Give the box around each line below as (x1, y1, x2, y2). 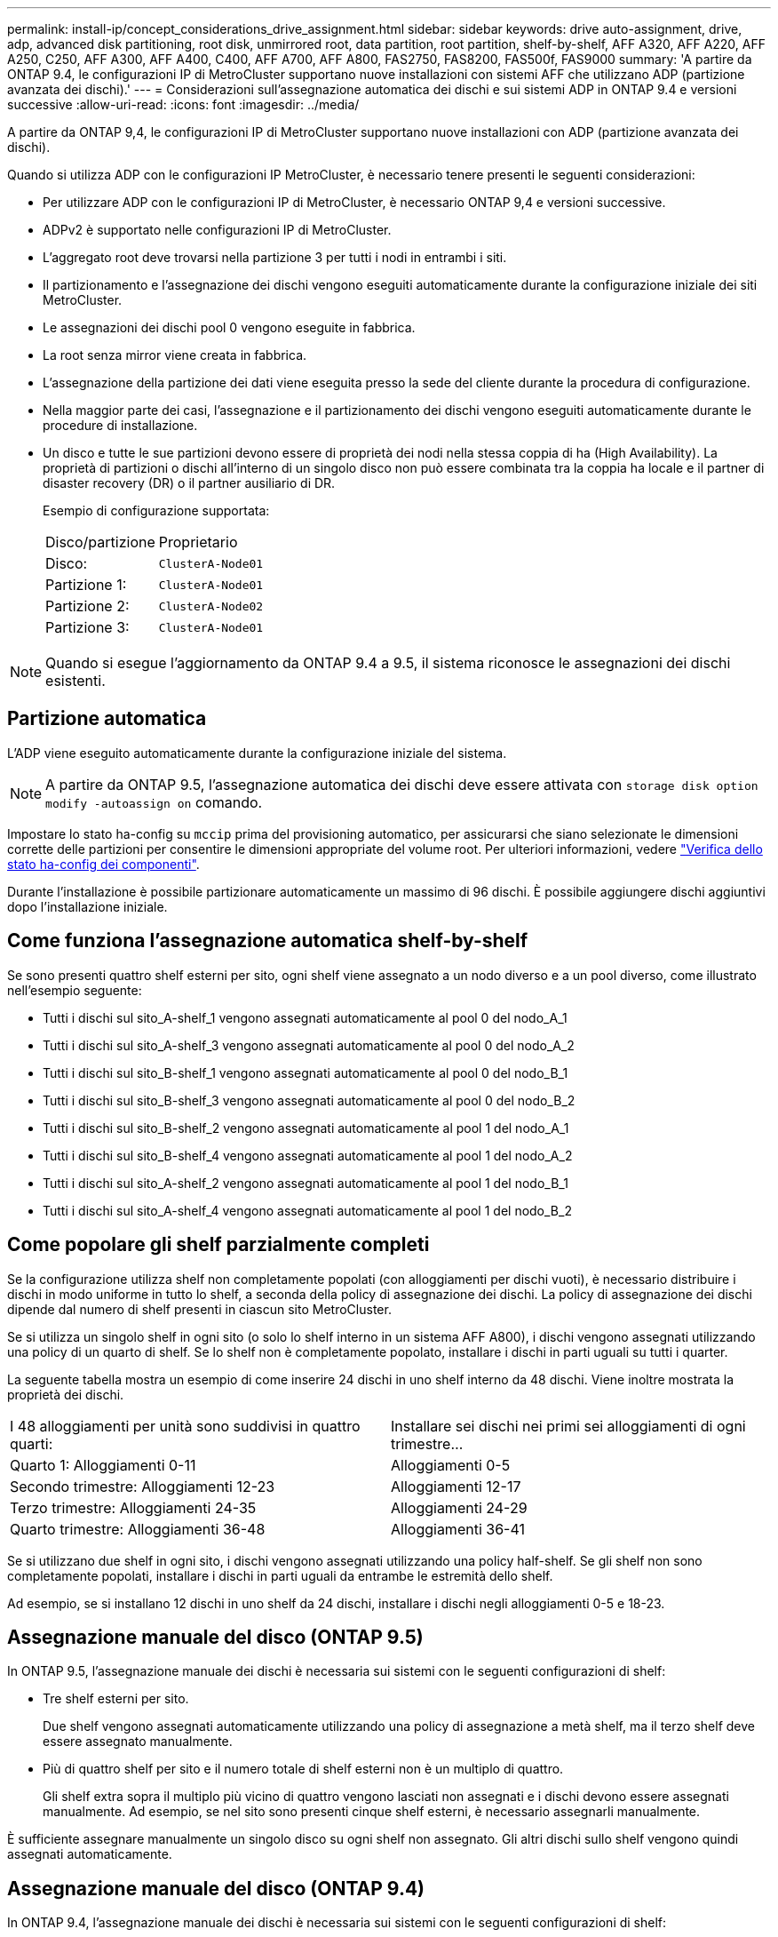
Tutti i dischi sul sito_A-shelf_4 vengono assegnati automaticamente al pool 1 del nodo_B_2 (43, 1202, 572, 1218)
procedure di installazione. (43, 418, 198, 433)
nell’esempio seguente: (7, 982, 142, 998)
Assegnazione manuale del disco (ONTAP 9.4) (7, 1877, 425, 1900)
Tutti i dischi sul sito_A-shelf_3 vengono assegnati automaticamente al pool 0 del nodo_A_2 (43, 1037, 575, 1053)
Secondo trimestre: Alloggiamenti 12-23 (10, 1477, 275, 1495)
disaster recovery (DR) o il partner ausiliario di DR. (43, 475, 336, 490)
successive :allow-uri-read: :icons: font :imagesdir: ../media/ (7, 97, 360, 112)
